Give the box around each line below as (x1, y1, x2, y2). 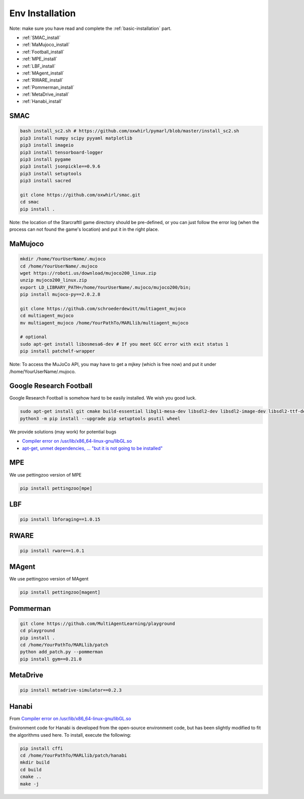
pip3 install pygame (20, 157, 71, 162)
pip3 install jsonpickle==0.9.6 (20, 164, 101, 169)
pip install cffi (20, 745, 63, 751)
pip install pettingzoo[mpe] (20, 485, 93, 491)
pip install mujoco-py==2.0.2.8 (20, 292, 101, 298)
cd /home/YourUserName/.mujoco (20, 263, 98, 269)
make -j (20, 781, 39, 787)
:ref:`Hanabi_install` (22, 98, 63, 104)
